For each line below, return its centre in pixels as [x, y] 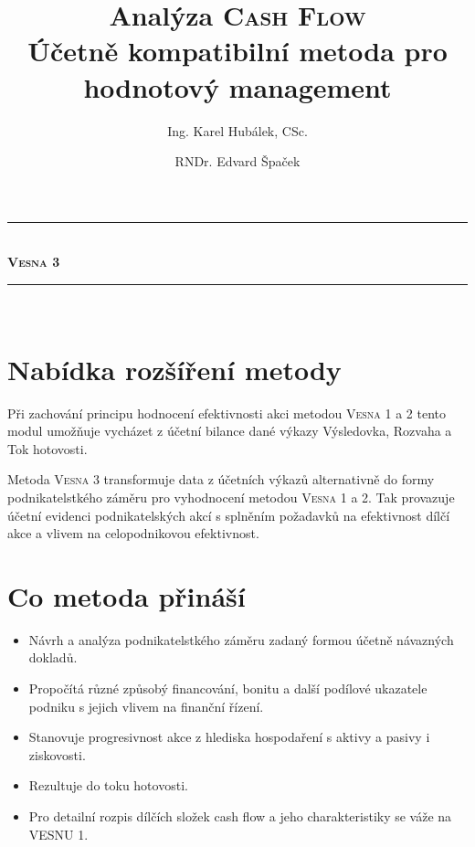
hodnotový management [237, 86]
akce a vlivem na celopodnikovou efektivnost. [133, 533]
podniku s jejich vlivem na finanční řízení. [146, 706]
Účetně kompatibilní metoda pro [237, 51]
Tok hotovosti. [47, 448]
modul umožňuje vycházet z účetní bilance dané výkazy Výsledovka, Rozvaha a [230, 431]
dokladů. [53, 657]
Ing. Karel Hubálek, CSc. [237, 130]
